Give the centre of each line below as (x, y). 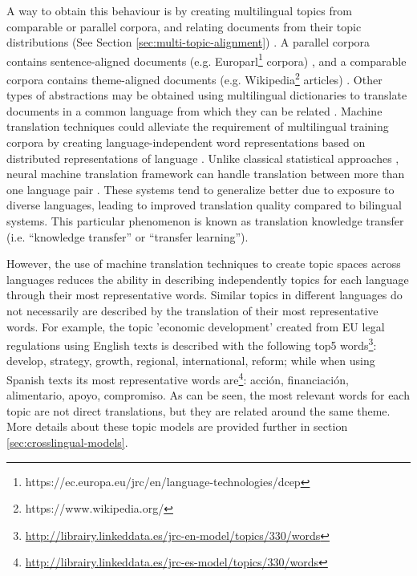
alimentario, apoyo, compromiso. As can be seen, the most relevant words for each (208, 395)
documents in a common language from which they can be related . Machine (194, 110)
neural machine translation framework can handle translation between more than (206, 174)
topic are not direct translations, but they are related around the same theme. (198, 410)
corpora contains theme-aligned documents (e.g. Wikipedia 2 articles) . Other (194, 78)
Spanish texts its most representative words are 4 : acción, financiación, (178, 378)
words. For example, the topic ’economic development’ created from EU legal (196, 326)
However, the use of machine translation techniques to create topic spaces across (204, 264)
